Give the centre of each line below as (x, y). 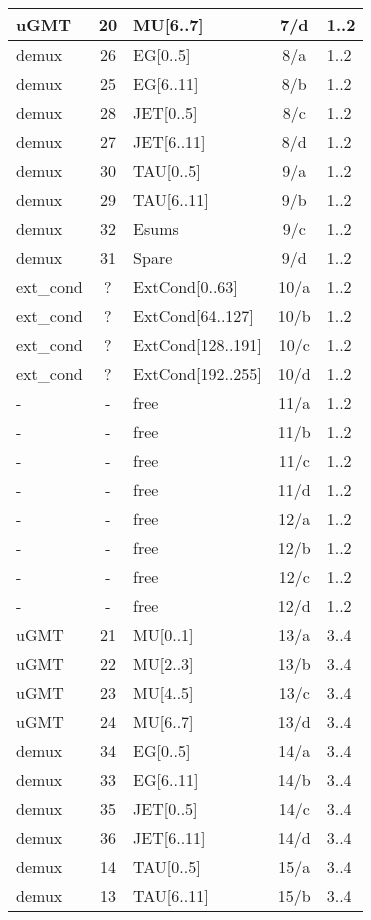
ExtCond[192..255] (197, 373)
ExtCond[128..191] (197, 344)
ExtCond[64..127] (193, 315)
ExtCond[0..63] (185, 286)
